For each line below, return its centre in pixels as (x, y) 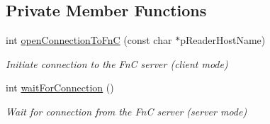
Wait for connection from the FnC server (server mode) (126, 111)
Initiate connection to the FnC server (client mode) (117, 63)
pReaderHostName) (223, 40)
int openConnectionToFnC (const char (89, 40)
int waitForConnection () (60, 88)
